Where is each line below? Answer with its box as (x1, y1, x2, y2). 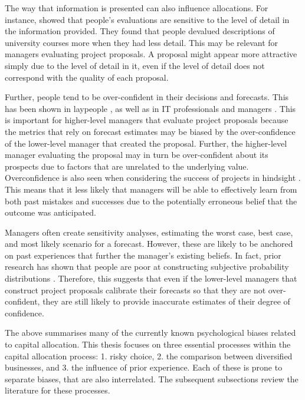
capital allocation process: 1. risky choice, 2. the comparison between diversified (5, 349, 293, 362)
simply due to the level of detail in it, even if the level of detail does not (5, 59, 265, 71)
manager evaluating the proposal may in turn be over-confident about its (5, 148, 268, 161)
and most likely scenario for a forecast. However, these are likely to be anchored (5, 237, 293, 250)
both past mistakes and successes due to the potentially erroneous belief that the (5, 194, 297, 207)
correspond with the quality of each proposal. (5, 71, 169, 83)
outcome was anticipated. (5, 206, 96, 219)
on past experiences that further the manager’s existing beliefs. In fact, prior (5, 249, 281, 261)
